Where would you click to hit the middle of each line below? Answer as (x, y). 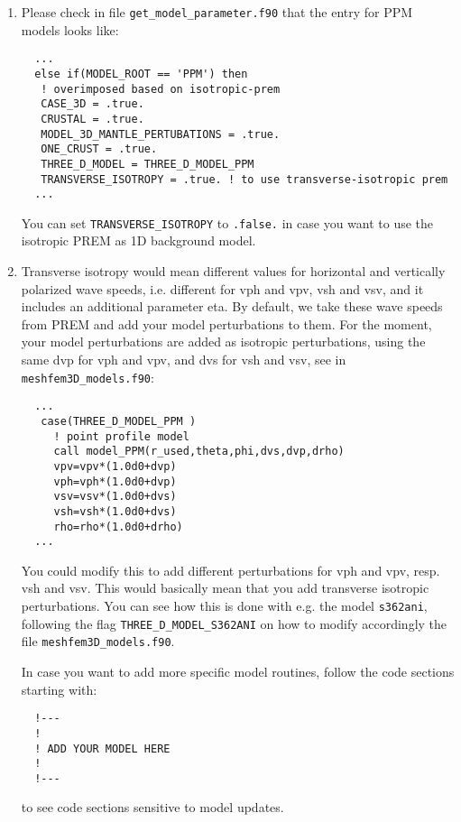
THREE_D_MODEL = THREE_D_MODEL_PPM (148, 164)
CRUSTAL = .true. (92, 119)
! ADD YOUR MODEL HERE (102, 748)
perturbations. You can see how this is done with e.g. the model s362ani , (224, 606)
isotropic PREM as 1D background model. (138, 240)
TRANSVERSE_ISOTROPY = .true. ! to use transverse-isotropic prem (244, 179)
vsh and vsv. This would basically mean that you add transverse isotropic (225, 588)
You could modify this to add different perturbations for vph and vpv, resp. (230, 570)
